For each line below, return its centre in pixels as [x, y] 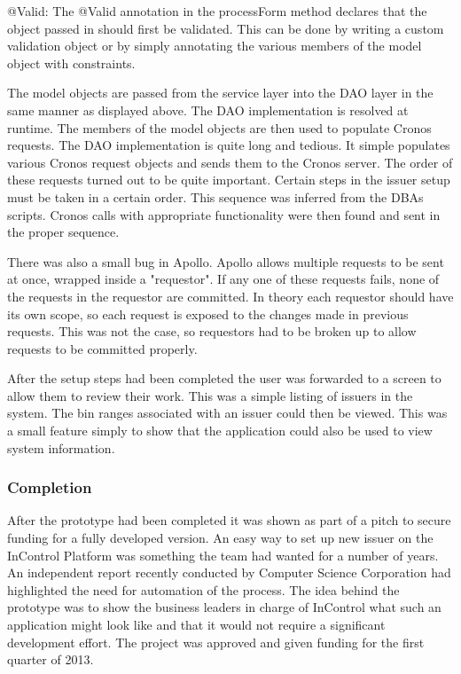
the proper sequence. [63, 232]
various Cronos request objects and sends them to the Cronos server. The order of [230, 162]
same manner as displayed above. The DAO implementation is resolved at [208, 110]
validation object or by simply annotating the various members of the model [215, 46]
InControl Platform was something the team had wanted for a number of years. [223, 555]
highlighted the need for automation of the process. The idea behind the [203, 589]
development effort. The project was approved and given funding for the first [216, 642]
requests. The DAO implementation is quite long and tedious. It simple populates [229, 145]
